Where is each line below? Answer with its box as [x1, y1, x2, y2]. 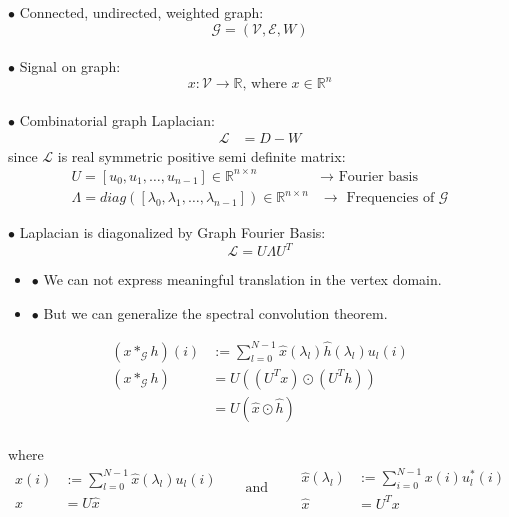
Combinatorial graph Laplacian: [19, 109, 215, 130]
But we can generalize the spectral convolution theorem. [43, 302, 388, 323]
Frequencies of [346, 191, 435, 206]
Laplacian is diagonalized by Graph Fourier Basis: [19, 222, 326, 243]
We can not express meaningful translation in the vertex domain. [43, 269, 442, 290]
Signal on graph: [19, 56, 121, 77]
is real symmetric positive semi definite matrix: [57, 145, 346, 166]
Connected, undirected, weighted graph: [19, 2, 264, 22]
